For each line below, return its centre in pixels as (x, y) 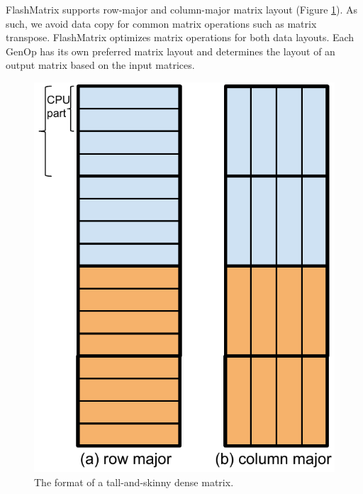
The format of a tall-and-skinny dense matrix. (134, 482)
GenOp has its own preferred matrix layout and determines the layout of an (171, 51)
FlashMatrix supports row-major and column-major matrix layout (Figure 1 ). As (182, 9)
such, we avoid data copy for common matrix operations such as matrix (161, 23)
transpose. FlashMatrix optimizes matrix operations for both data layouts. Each (180, 37)
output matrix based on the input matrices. (100, 65)
